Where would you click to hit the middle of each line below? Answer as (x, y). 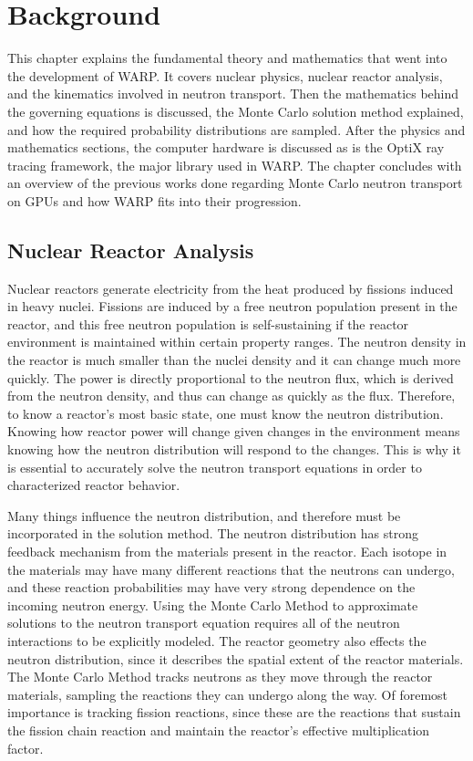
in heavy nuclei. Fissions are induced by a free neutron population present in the (232, 306)
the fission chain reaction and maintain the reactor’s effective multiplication (219, 730)
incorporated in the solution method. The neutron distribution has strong (213, 533)
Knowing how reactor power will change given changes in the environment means (234, 431)
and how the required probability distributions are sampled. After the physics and (236, 129)
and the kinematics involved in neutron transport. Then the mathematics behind (233, 94)
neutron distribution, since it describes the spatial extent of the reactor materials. (236, 658)
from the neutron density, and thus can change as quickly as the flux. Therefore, (231, 396)
